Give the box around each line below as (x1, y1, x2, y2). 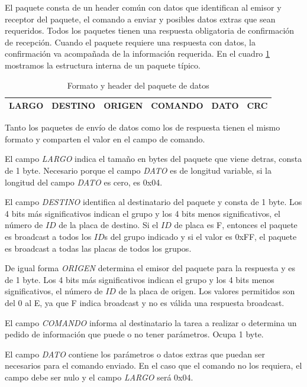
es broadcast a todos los (5, 230, 92, 242)
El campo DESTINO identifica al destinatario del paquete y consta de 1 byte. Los (5, 196, 302, 208)
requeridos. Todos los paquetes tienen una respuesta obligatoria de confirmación (5, 24, 295, 37)
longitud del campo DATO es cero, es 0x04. (5, 175, 163, 188)
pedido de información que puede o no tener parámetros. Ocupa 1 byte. (5, 328, 264, 340)
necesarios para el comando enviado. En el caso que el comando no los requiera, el (5, 359, 302, 372)
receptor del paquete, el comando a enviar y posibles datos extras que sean (5, 12, 276, 25)
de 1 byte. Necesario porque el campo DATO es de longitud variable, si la (5, 164, 272, 177)
